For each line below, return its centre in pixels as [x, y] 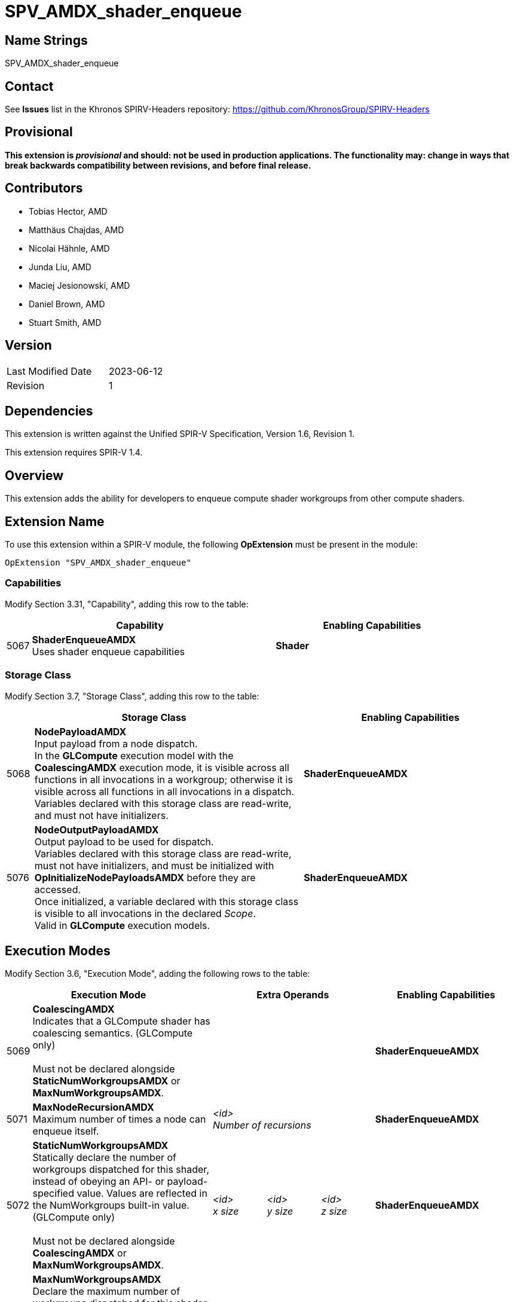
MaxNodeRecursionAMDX [93, 1107]
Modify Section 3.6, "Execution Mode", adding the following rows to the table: [157, 974]
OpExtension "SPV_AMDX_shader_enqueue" [98, 563]
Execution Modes [58, 951]
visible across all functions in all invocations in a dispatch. [164, 791]
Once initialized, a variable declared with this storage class [166, 901]
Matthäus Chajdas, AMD [77, 230]
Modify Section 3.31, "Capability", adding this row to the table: [127, 604]
